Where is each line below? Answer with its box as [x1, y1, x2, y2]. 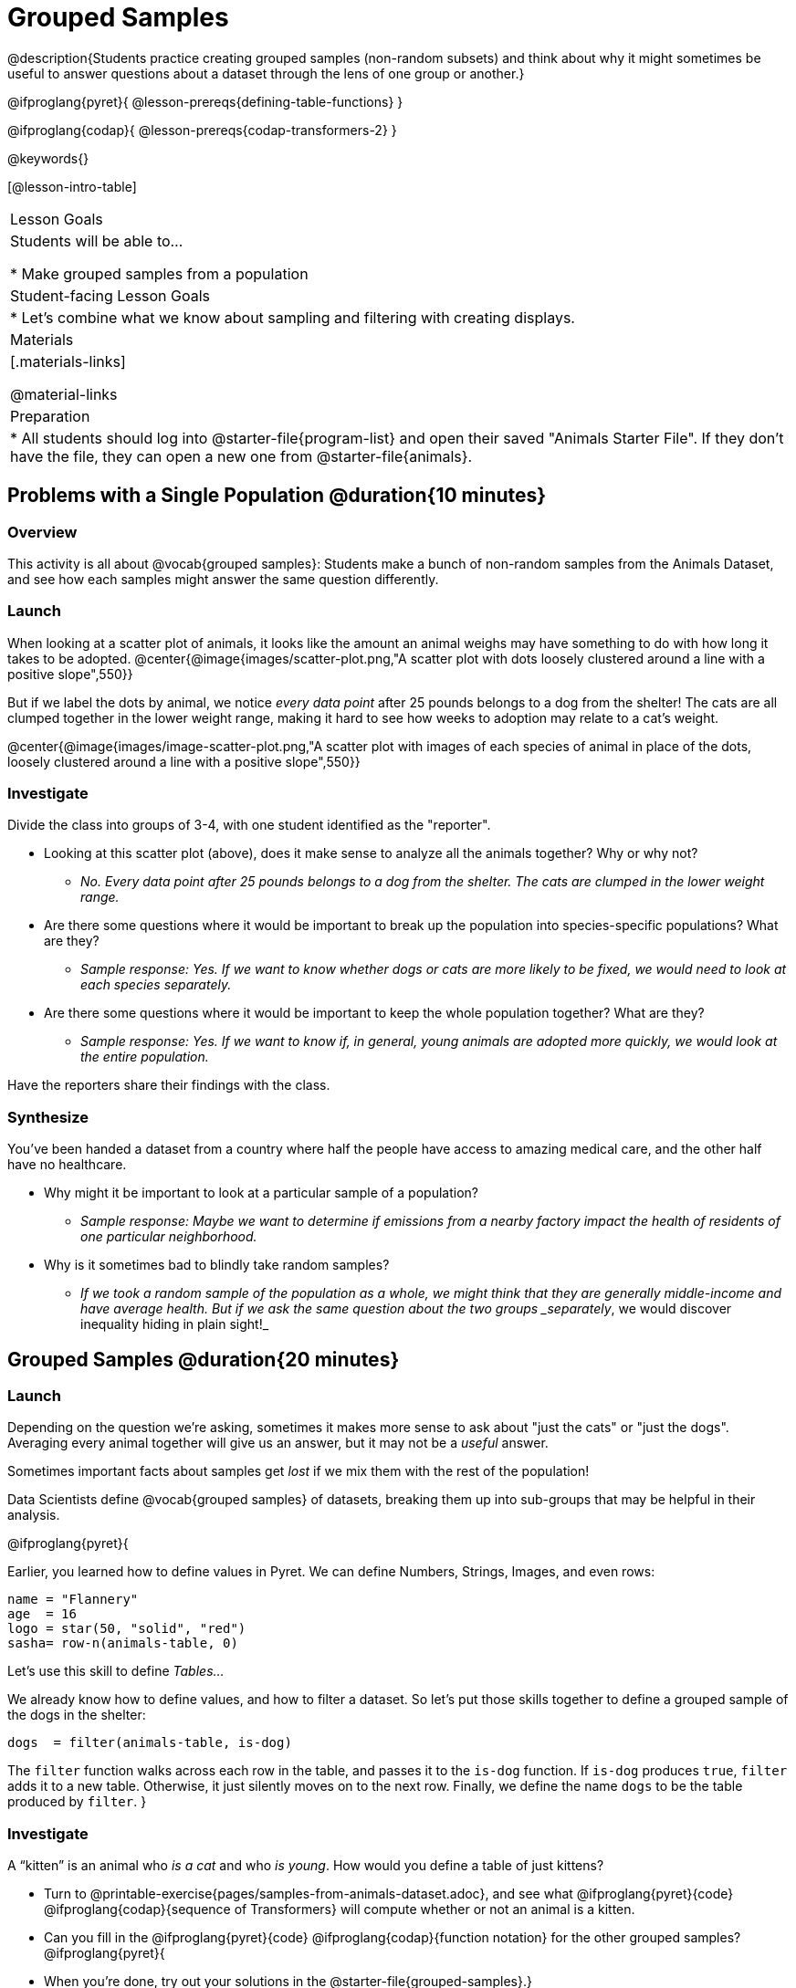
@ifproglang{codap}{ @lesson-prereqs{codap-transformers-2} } [7, 121, 397, 138]
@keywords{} [7, 150, 89, 166]
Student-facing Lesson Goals [10, 286, 211, 305]
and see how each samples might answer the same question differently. [7, 570, 439, 587]
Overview [7, 522, 78, 541]
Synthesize [7, 1107, 89, 1126]
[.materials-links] [10, 351, 126, 371]
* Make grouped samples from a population [10, 264, 309, 283]
